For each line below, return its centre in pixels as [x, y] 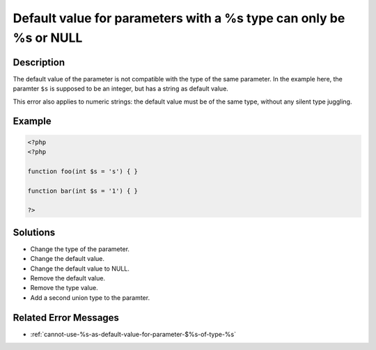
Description [39, 62]
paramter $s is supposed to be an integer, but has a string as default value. [121, 89]
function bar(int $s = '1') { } [83, 191]
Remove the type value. [64, 288]
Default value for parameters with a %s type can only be [179, 18]
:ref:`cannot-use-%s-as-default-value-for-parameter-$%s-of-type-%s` [133, 334]
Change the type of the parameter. [80, 249]
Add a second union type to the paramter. [90, 297]
